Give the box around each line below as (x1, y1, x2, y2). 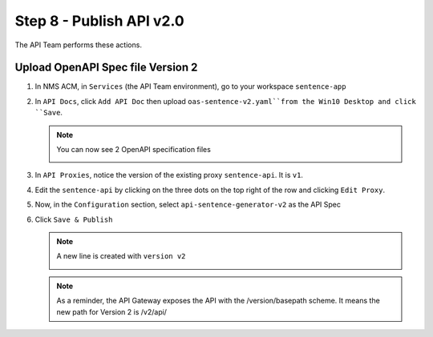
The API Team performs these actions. (14, 40, 142, 50)
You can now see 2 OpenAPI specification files (56, 145, 212, 154)
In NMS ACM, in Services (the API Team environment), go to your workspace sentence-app (34, 82, 346, 91)
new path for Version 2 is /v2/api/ (56, 307, 168, 316)
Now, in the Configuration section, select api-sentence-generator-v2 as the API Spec (34, 200, 341, 210)
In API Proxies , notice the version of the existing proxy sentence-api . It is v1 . (34, 171, 304, 180)
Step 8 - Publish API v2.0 (14, 12, 184, 30)
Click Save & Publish (34, 215, 113, 224)
